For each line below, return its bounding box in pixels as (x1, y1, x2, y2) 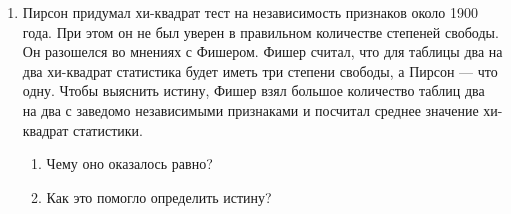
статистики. (72, 119, 143, 140)
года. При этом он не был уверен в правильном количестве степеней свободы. (22, 21, 499, 42)
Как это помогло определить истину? (46, 186, 272, 207)
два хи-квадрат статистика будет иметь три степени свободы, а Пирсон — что (22, 60, 498, 81)
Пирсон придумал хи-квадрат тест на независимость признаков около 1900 (22, 2, 478, 22)
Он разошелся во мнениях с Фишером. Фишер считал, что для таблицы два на (22, 41, 503, 62)
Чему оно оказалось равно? (46, 153, 213, 174)
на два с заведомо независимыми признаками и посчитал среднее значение (22, 99, 479, 120)
